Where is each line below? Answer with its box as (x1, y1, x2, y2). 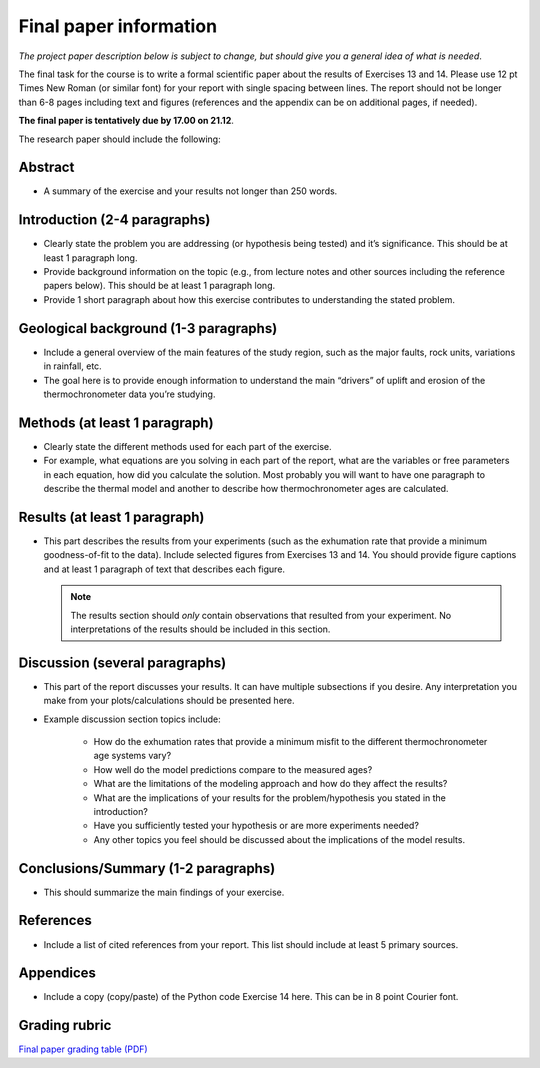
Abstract (18, 159, 75, 176)
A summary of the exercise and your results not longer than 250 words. (43, 185, 338, 197)
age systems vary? (93, 750, 172, 762)
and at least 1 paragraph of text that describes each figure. (43, 563, 285, 575)
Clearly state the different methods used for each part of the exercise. (43, 440, 332, 452)
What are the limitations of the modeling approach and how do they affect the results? (93, 778, 448, 790)
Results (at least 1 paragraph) (18, 508, 205, 525)
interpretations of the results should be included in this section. (70, 623, 331, 635)
